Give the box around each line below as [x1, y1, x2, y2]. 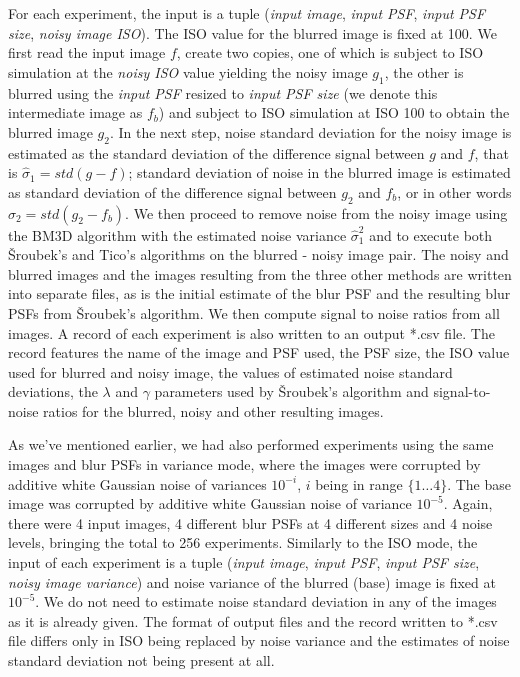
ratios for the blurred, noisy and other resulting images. [43, 400, 384, 421]
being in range [315, 473, 403, 494]
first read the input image [8, 42, 166, 63]
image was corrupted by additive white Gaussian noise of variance [8, 493, 412, 514]
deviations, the [8, 381, 98, 402]
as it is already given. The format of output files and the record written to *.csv [8, 610, 498, 631]
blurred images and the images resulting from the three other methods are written [8, 263, 512, 284]
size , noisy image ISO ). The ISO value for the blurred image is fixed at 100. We [8, 22, 497, 43]
